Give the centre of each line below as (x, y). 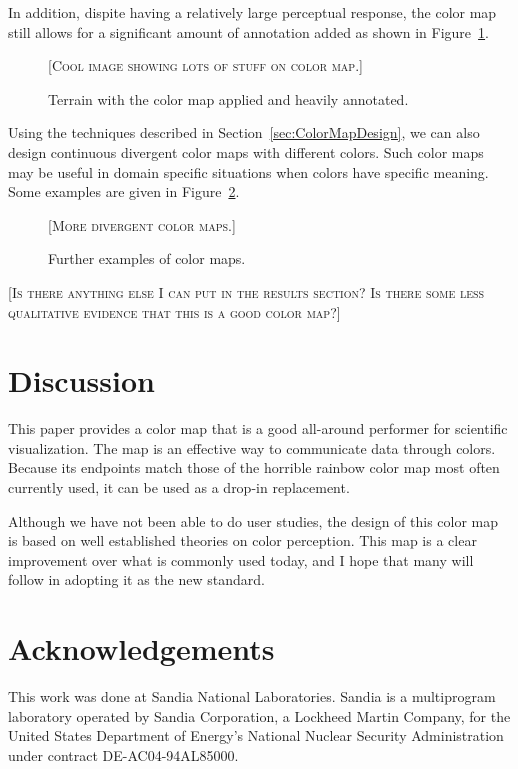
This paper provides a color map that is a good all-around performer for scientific (258, 428)
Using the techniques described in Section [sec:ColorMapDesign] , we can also (244, 132)
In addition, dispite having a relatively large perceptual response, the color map (252, 12)
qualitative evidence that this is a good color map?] (174, 311)
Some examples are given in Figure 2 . (124, 191)
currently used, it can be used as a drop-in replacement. (179, 487)
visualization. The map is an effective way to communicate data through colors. (252, 447)
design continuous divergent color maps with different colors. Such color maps (246, 151)
